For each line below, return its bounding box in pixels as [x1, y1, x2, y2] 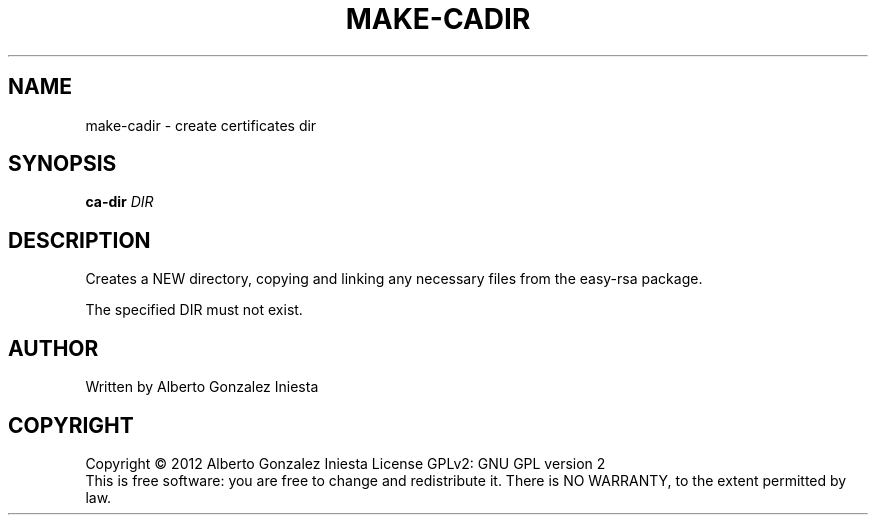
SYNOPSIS [8, 151, 117, 177]
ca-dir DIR [85, 193, 154, 211]
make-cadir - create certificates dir [85, 116, 317, 134]
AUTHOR [8, 335, 99, 361]
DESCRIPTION [8, 227, 151, 253]
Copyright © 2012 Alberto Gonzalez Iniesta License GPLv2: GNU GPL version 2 [85, 454, 606, 472]
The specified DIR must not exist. [85, 301, 303, 319]
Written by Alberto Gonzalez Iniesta [85, 378, 319, 396]
